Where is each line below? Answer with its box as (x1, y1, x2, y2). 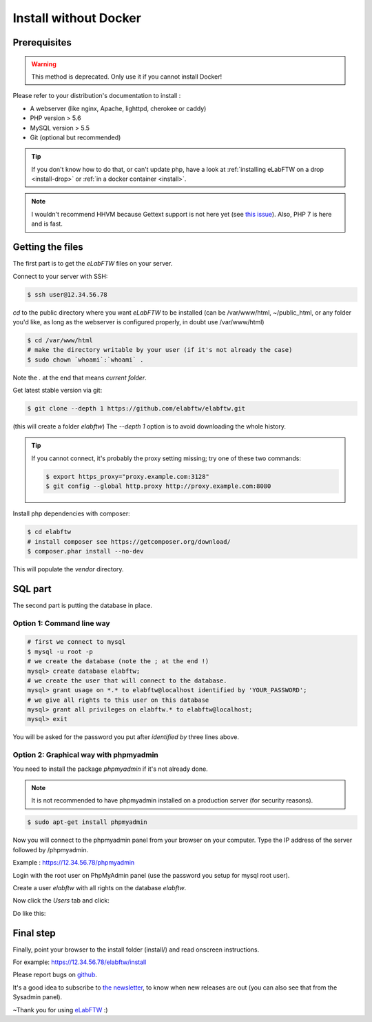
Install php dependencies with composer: (12, 509, 130, 518)
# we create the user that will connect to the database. (27, 676, 227, 685)
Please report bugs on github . (12, 970, 98, 979)
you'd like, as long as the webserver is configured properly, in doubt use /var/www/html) (12, 317, 265, 326)
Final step (12, 927, 56, 939)
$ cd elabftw (27, 528, 72, 536)
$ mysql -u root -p (27, 647, 93, 656)
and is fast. (31, 219, 63, 228)
